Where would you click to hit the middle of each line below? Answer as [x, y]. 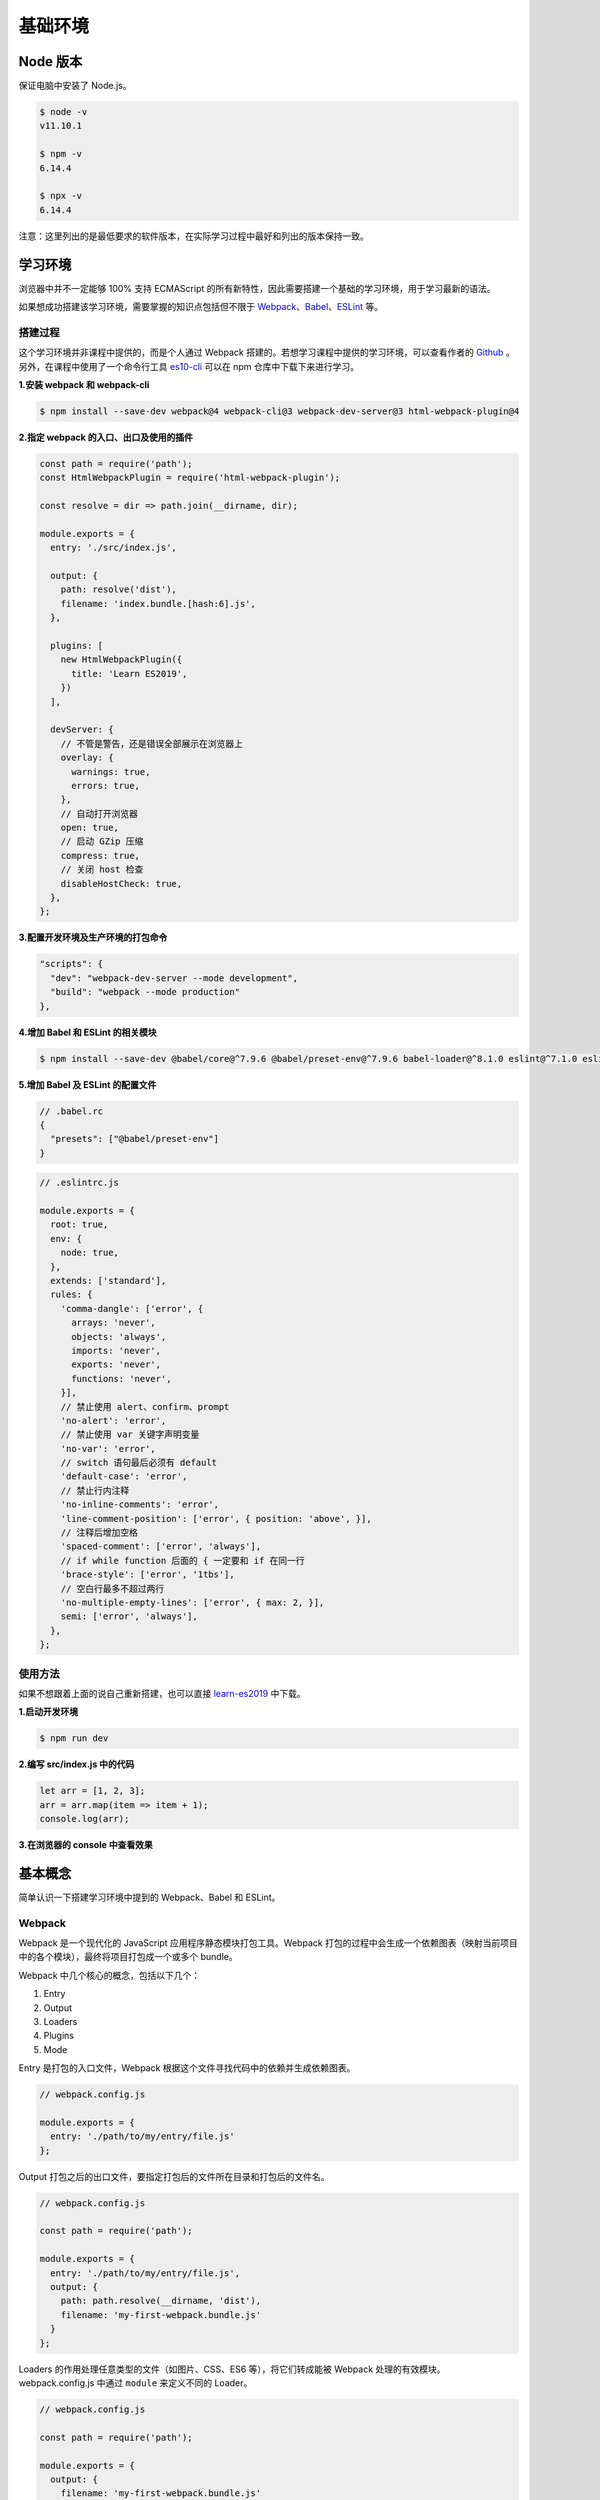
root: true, [79, 1224]
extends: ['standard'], [108, 1280]
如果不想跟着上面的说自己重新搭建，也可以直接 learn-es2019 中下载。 [162, 1693]
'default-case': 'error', [124, 1476]
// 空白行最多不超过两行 [112, 1588]
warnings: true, [111, 771]
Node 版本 [50, 61]
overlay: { [87, 758]
